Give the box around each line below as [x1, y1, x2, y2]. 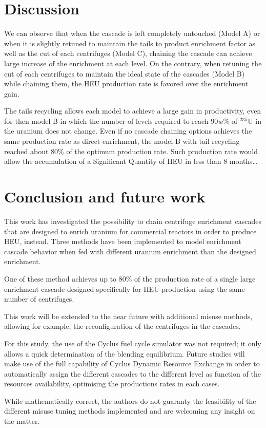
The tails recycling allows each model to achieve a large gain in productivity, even [4, 105, 261, 116]
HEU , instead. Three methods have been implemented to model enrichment [4, 236, 241, 247]
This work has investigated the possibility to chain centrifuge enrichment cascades [4, 215, 261, 226]
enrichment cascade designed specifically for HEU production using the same [4, 283, 245, 294]
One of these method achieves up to [4, 273, 117, 284]
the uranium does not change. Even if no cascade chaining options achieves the [4, 125, 252, 136]
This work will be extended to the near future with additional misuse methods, [4, 310, 253, 321]
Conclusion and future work [4, 186, 206, 207]
